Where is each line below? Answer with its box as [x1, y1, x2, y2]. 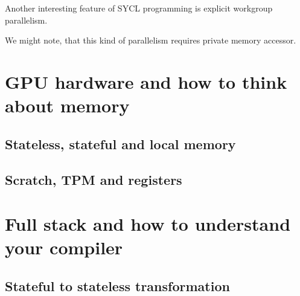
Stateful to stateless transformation [5, 276, 230, 295]
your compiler [5, 235, 123, 260]
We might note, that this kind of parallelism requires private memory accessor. [5, 34, 296, 47]
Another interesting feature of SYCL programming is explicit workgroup [5, 2, 273, 14]
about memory [5, 93, 130, 118]
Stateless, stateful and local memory [5, 134, 236, 153]
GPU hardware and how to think [5, 69, 287, 94]
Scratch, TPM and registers [5, 170, 182, 188]
